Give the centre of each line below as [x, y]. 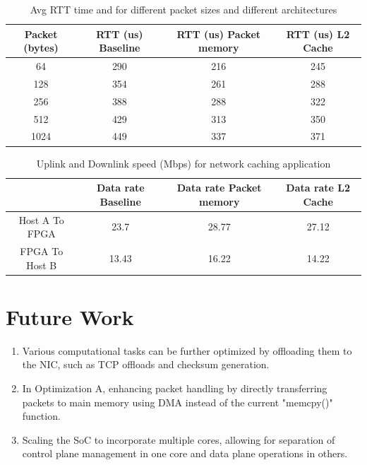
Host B [42, 265]
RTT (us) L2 [318, 34]
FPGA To [42, 251]
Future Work [70, 316]
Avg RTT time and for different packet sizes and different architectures [183, 9]
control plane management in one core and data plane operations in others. [185, 453]
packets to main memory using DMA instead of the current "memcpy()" [178, 402]
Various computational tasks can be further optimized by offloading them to [187, 350]
